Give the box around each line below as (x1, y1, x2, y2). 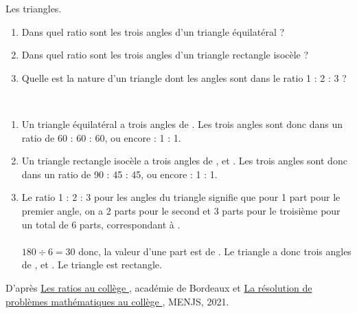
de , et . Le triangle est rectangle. (21, 257, 162, 272)
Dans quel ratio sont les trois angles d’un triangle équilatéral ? (21, 24, 285, 39)
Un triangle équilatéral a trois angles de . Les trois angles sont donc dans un (21, 116, 343, 131)
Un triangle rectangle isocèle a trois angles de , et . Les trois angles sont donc (21, 153, 347, 168)
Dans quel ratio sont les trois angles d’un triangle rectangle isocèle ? (21, 47, 309, 62)
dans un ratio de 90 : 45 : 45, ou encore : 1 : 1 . (21, 166, 218, 181)
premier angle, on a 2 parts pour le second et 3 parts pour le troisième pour (21, 203, 341, 217)
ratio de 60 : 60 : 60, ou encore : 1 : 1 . (21, 130, 181, 144)
